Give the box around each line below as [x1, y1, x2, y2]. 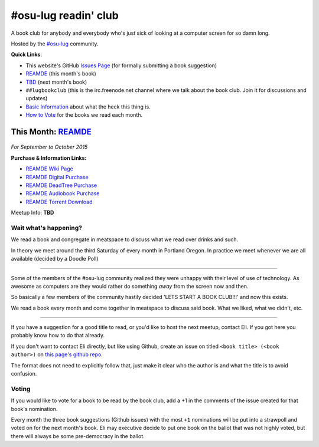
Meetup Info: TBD [11, 209, 54, 216]
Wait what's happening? [11, 224, 83, 232]
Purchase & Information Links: [11, 154, 87, 162]
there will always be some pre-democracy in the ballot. [11, 432, 145, 439]
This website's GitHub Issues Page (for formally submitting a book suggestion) [25, 62, 217, 69]
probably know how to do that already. [11, 332, 105, 339]
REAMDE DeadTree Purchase [25, 182, 97, 189]
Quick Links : [11, 51, 43, 58]
